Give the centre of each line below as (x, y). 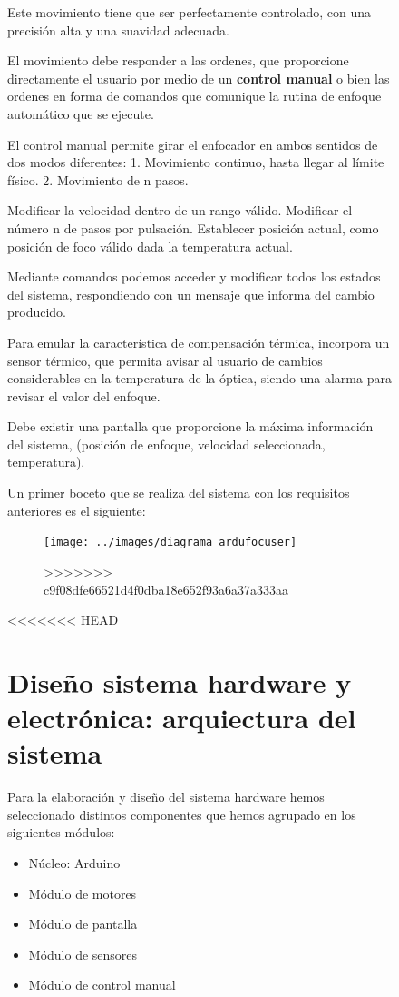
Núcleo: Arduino (74, 862)
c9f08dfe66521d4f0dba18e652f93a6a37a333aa (166, 589)
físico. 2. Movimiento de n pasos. (98, 179)
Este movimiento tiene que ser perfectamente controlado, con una (189, 12)
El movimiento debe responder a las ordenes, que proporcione (178, 60)
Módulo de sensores (83, 954)
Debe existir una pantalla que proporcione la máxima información (190, 426)
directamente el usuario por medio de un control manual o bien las (199, 78)
